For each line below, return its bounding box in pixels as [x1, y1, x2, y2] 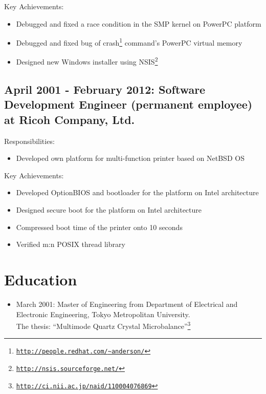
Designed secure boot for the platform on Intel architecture [16, 204, 202, 215]
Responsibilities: [4, 135, 55, 146]
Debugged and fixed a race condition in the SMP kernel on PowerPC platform [16, 18, 261, 29]
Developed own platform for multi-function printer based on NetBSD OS [16, 153, 245, 163]
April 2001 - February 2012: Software [4, 81, 206, 97]
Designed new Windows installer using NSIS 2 [16, 55, 158, 67]
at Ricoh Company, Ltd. [4, 111, 135, 127]
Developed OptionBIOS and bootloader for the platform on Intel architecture [16, 187, 259, 198]
